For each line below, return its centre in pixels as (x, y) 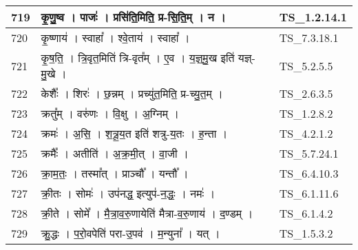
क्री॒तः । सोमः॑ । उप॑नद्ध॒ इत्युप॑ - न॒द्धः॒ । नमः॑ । (128, 193)
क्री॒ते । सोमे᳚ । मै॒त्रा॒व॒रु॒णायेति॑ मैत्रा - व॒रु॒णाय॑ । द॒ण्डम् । (147, 213)
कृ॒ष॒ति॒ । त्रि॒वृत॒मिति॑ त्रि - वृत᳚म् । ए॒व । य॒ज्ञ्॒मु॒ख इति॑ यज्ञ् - (148, 58)
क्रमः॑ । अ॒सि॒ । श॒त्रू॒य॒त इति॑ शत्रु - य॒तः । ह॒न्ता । (134, 133)
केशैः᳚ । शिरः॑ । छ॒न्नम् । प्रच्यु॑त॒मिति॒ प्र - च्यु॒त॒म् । (132, 93)
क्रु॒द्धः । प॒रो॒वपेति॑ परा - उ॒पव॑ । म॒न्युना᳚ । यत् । (130, 233)
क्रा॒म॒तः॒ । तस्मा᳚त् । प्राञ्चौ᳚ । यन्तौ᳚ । (115, 173)
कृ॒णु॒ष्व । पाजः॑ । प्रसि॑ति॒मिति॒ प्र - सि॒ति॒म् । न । (133, 17)
